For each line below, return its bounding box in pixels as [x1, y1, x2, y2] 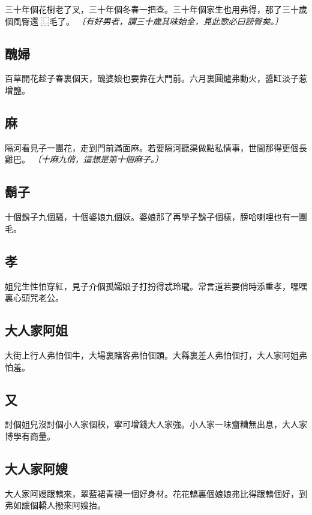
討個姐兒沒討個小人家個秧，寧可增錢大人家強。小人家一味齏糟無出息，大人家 [5, 418, 307, 430]
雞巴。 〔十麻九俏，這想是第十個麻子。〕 [5, 153, 163, 165]
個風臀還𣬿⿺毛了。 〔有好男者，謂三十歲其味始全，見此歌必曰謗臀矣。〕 [5, 14, 283, 27]
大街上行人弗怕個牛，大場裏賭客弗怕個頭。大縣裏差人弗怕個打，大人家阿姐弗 [5, 348, 307, 361]
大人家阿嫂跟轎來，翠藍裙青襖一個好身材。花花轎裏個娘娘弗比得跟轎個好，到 [5, 487, 307, 499]
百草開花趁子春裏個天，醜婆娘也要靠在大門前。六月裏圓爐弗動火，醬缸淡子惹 [5, 72, 307, 85]
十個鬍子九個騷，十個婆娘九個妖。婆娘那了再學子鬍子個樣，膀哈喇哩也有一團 [5, 210, 307, 223]
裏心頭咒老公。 [5, 291, 64, 304]
